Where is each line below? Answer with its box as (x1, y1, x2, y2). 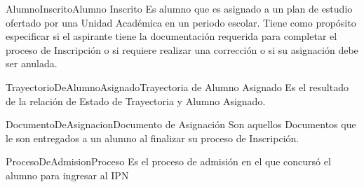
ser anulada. (6, 56, 58, 71)
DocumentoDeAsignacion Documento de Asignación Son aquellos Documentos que (6, 117, 356, 132)
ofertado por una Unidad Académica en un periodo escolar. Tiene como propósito (6, 15, 356, 29)
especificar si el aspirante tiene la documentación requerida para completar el (6, 29, 337, 43)
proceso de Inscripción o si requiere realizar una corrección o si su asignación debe (6, 42, 358, 57)
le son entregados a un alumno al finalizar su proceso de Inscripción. (6, 130, 299, 145)
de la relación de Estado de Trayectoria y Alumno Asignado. (6, 93, 266, 108)
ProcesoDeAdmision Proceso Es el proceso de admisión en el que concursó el (6, 154, 331, 169)
